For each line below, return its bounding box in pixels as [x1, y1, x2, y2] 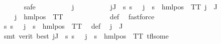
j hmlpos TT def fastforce [14, 11, 155, 21]
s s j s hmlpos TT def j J [4, 21, 123, 31]
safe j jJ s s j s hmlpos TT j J [24, 1, 217, 11]
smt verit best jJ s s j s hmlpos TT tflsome [4, 30, 169, 41]
